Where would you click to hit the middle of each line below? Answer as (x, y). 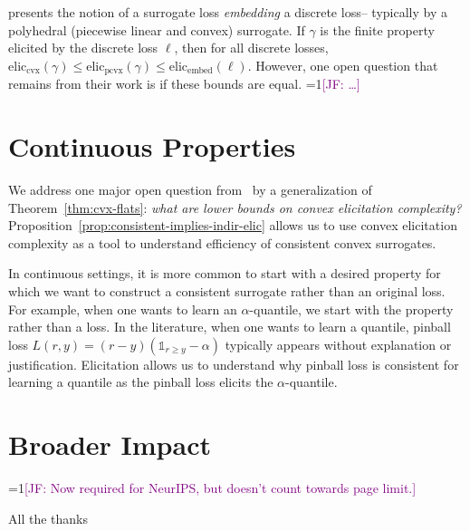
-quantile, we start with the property (351, 309)
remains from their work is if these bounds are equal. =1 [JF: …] (184, 84)
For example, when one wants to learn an (123, 309)
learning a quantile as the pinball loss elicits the (141, 382)
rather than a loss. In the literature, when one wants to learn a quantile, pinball (230, 327)
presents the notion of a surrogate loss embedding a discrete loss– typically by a (228, 12)
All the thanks (48, 518)
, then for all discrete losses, (251, 48)
